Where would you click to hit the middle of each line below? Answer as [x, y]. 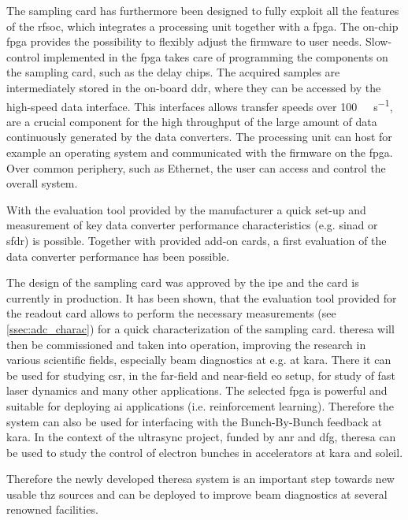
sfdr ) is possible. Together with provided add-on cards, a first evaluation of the [197, 240]
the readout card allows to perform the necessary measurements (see [171, 313]
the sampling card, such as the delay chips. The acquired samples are [173, 72]
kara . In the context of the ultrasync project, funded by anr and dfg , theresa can [201, 437]
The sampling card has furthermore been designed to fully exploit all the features [203, 10]
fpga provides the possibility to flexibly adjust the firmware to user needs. [184, 41]
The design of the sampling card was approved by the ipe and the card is [183, 282]
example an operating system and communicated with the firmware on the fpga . [200, 152]
